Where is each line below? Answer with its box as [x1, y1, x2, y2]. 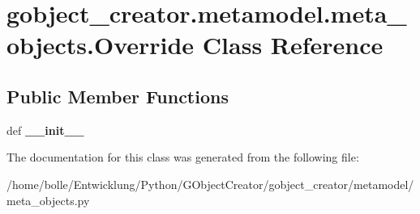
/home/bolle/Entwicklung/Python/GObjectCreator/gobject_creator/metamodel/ [6, 175, 414, 192]
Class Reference [202, 28, 384, 61]
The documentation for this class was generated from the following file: [6, 149, 359, 166]
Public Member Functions [6, 83, 229, 108]
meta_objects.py [6, 191, 90, 208]
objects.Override [6, 28, 195, 61]
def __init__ [6, 121, 84, 138]
